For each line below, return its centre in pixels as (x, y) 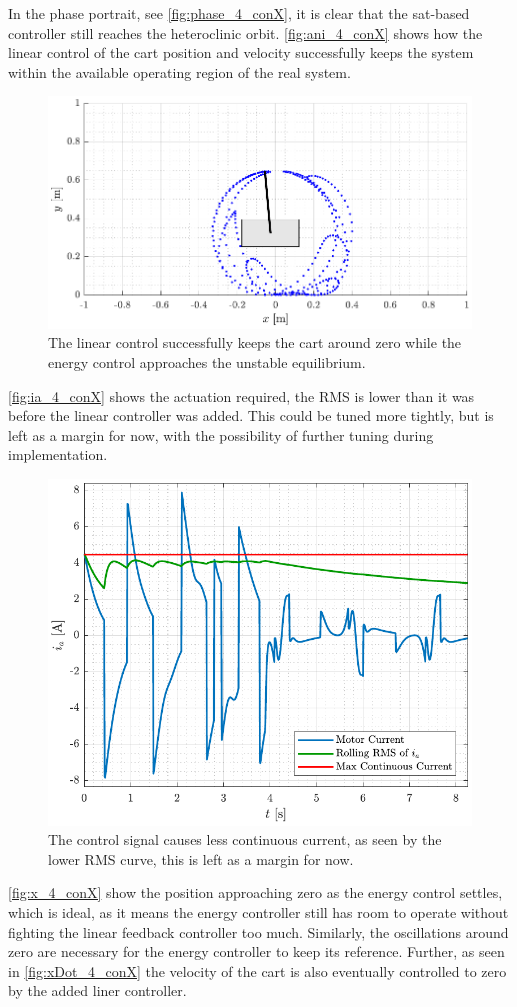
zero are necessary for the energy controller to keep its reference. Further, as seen (256, 951)
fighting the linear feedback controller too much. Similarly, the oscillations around (258, 931)
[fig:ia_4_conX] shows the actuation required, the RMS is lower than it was (241, 395)
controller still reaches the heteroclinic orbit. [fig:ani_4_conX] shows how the (245, 32)
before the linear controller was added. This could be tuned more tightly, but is (251, 415)
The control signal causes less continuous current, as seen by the (245, 839)
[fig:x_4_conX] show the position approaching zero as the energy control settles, (255, 892)
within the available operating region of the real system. (179, 71)
